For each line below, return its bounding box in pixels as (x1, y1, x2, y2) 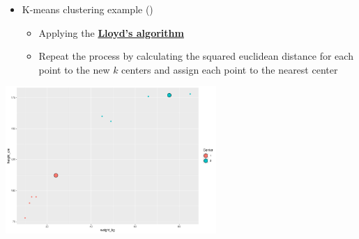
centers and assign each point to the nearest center (121, 62, 338, 76)
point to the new (38, 62, 110, 76)
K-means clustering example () (22, 2, 153, 16)
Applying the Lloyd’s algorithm (38, 25, 184, 40)
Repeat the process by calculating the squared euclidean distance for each (38, 49, 353, 63)
